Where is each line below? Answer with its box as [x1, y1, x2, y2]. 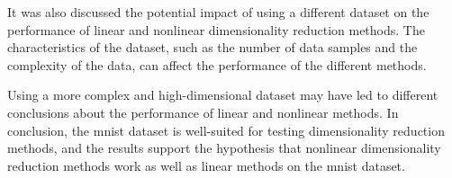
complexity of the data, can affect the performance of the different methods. [7, 55, 427, 74]
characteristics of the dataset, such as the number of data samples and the [7, 38, 418, 57]
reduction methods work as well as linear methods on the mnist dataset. [7, 156, 405, 174]
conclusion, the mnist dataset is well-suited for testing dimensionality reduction [7, 120, 445, 139]
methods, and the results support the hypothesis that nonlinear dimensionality [7, 138, 441, 157]
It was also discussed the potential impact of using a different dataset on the [7, 3, 429, 21]
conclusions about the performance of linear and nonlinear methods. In [7, 102, 399, 121]
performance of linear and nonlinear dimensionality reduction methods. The [7, 20, 425, 39]
